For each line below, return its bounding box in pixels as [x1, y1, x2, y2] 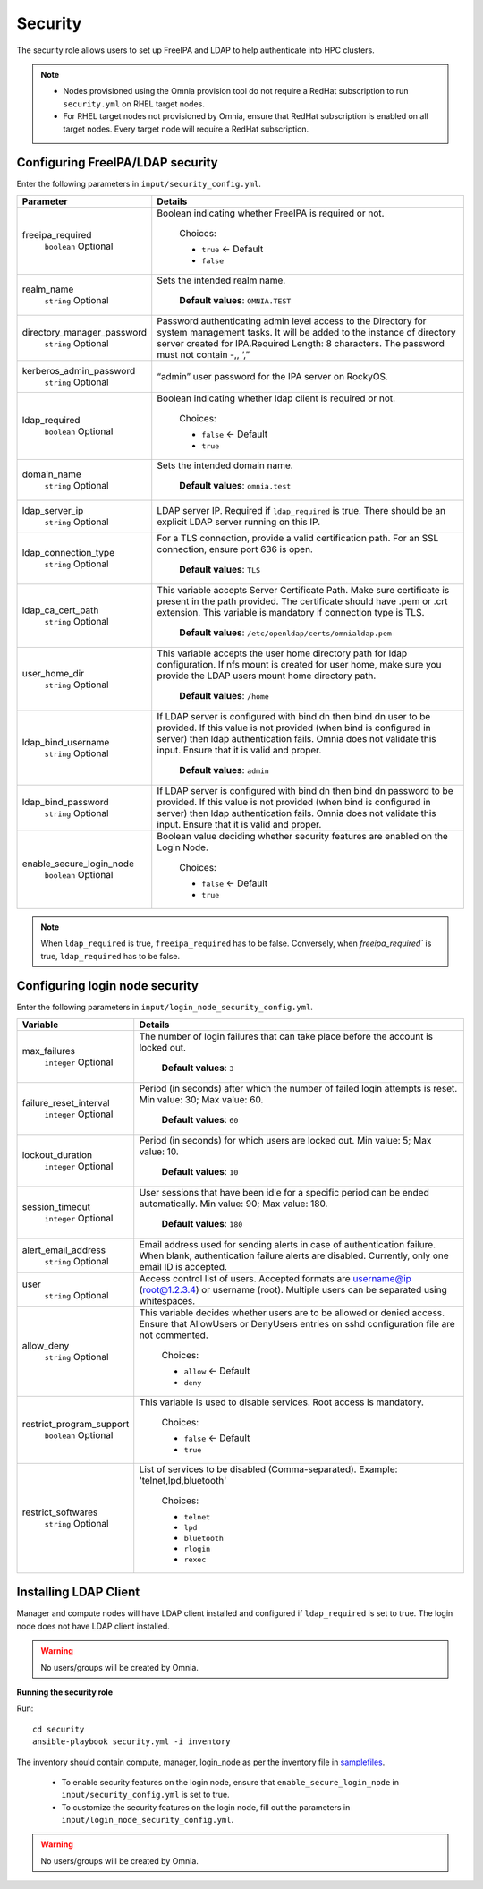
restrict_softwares [21, 1506, 98, 1519]
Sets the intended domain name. [157, 459, 294, 472]
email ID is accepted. [139, 1260, 228, 1272]
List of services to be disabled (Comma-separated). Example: [139, 1463, 398, 1476]
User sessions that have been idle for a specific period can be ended [139, 1186, 429, 1198]
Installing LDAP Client [16, 1585, 140, 1600]
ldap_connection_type [21, 546, 115, 558]
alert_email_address [21, 1244, 106, 1256]
